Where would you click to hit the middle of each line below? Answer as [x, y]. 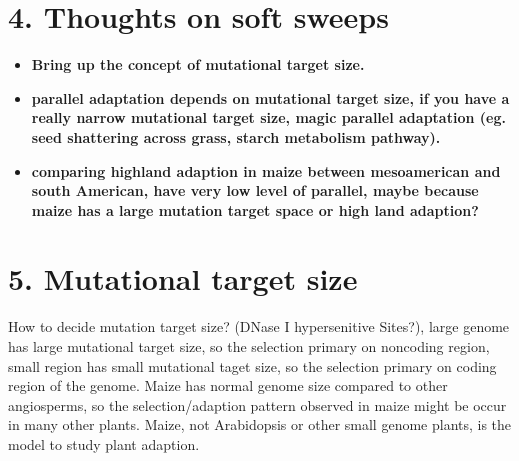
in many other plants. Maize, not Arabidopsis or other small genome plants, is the [260, 424]
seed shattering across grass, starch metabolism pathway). [236, 136]
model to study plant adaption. [104, 443]
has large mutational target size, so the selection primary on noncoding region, [249, 346]
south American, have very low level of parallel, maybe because [255, 190]
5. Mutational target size [183, 278]
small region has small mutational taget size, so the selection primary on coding [252, 365]
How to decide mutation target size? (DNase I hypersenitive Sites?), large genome [259, 326]
